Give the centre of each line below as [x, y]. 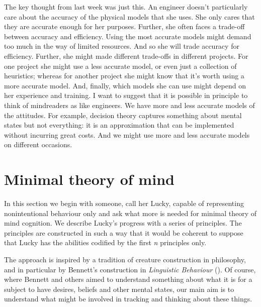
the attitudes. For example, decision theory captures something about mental [123, 115]
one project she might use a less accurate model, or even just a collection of [120, 66]
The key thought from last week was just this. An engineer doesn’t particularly [126, 7]
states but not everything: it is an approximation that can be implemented [119, 125]
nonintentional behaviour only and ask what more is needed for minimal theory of [130, 213]
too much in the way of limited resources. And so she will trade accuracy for [122, 46]
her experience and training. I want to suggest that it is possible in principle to [126, 95]
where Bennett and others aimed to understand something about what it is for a [128, 279]
